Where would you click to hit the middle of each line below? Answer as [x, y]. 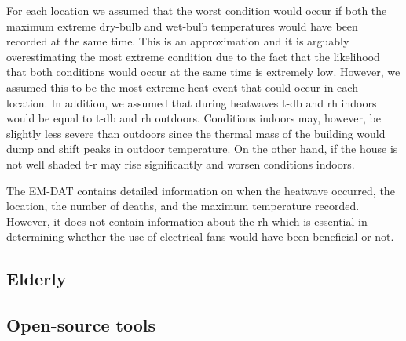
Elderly [37, 279]
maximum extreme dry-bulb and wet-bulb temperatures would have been [182, 25]
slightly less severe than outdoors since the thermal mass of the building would [196, 133]
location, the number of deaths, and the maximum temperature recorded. [183, 206]
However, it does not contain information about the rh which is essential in [187, 221]
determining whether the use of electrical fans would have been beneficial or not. [200, 236]
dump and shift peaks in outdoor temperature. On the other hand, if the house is [202, 149]
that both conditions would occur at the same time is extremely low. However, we [203, 72]
